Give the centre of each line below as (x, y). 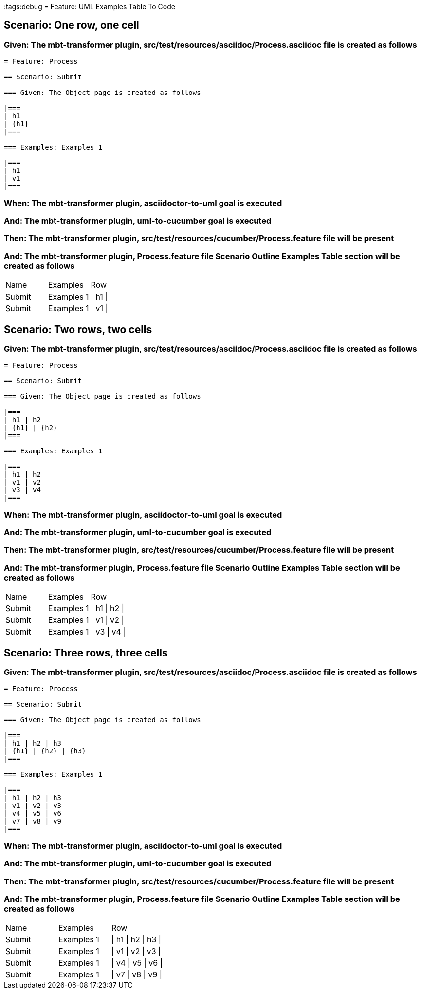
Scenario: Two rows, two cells (78, 329)
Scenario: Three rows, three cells (86, 653)
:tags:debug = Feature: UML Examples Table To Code (90, 7)
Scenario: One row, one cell (72, 25)
